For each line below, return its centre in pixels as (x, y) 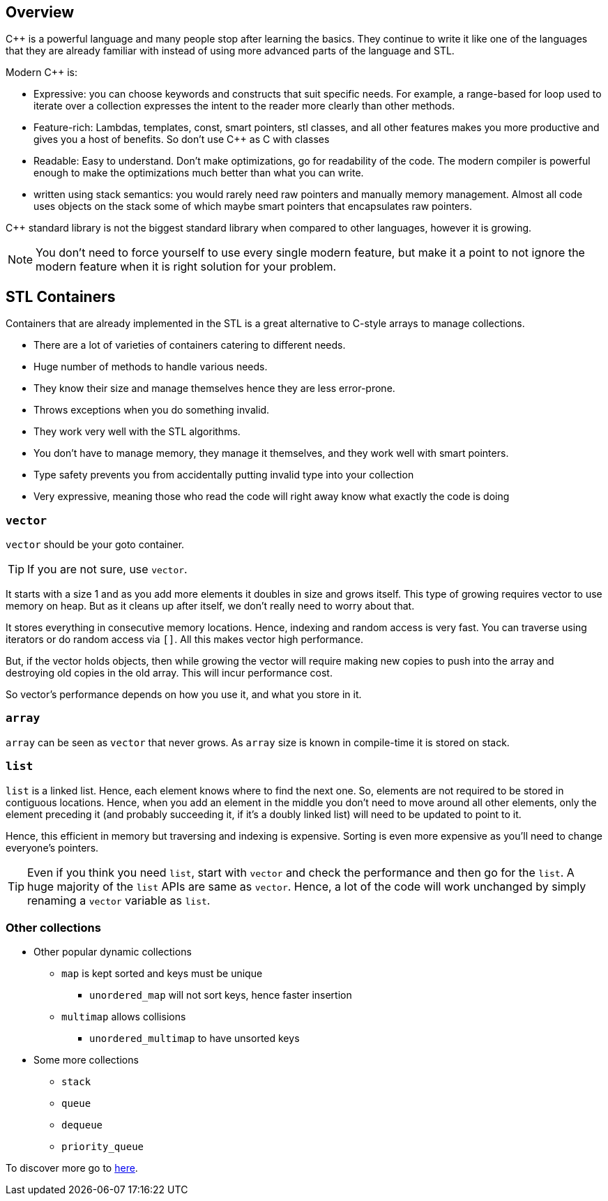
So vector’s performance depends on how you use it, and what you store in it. (184, 695)
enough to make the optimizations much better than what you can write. (199, 173)
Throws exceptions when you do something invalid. (152, 410)
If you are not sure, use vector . (107, 569)
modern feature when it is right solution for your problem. (186, 267)
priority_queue (103, 1147)
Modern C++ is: (41, 73)
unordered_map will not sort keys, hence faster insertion (221, 995)
